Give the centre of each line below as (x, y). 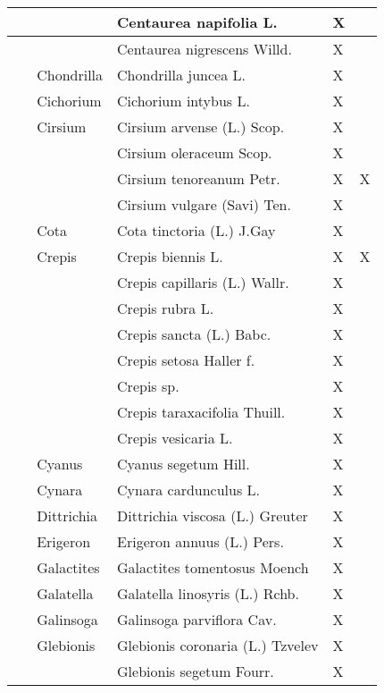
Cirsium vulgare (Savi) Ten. (204, 204)
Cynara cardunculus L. (189, 490)
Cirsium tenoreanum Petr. (199, 178)
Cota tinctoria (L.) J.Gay (196, 230)
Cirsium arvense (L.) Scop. (201, 127)
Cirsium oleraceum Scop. (195, 152)
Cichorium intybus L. (184, 101)
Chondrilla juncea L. (181, 75)
